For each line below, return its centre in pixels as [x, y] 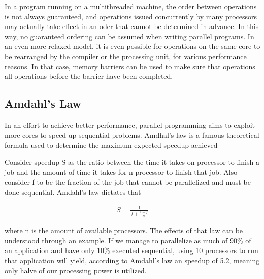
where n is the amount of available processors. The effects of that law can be [124, 230]
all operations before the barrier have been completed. [89, 76]
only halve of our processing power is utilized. [76, 270]
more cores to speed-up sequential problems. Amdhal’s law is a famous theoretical [132, 135]
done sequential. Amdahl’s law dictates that [73, 192]
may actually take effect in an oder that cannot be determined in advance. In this [132, 26]
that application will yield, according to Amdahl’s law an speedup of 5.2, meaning [132, 260]
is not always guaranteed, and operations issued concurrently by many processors [131, 16]
